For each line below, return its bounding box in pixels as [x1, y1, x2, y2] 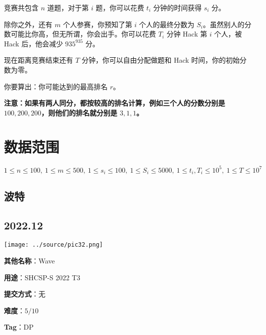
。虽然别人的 [203, 19, 245, 29]
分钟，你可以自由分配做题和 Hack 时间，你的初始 [81, 55, 240, 65]
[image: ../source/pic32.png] [4, 241, 103, 249]
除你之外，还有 [4, 19, 52, 29]
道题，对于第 [47, 2, 89, 12]
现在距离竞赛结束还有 [4, 55, 73, 65]
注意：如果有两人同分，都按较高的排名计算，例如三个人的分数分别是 [4, 98, 225, 108]
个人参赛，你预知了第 [63, 19, 132, 29]
